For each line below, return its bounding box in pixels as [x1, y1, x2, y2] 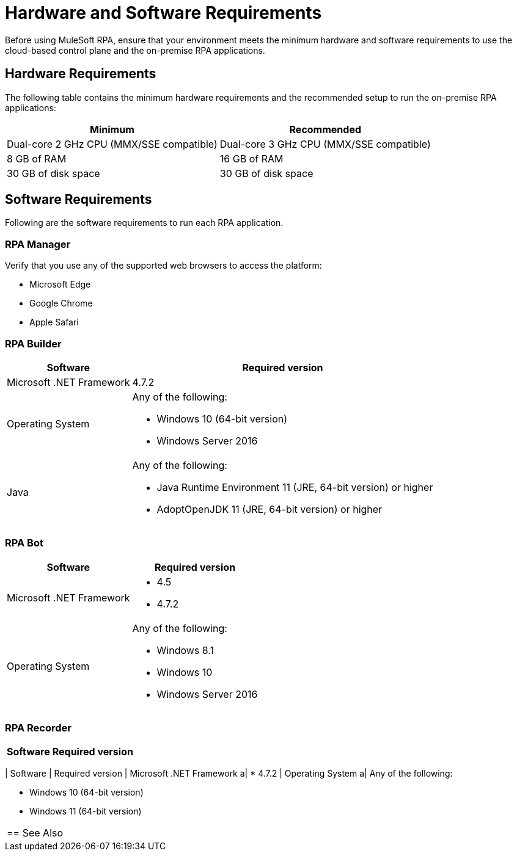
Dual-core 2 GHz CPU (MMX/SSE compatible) [7, 137, 218, 150]
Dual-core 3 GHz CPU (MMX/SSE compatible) [219, 137, 431, 150]
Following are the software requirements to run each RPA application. [5, 217, 284, 228]
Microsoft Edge [29, 279, 91, 290]
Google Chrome [29, 298, 93, 309]
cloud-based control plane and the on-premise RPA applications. [5, 45, 265, 56]
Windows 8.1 [156, 644, 215, 656]
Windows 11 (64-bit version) [29, 806, 142, 817]
